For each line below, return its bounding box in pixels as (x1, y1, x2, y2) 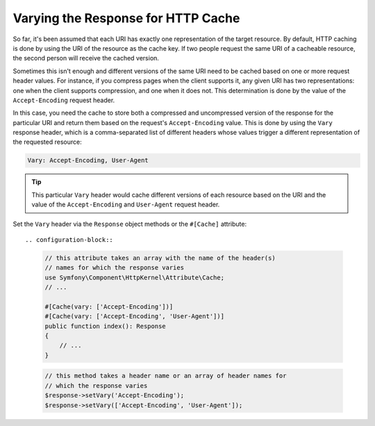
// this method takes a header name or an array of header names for (44, 372, 287, 380)
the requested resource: (12, 138, 83, 146)
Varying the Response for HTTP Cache (12, 10, 240, 26)
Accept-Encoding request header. (12, 96, 115, 104)
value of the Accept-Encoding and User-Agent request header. (31, 200, 220, 208)
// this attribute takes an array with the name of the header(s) (44, 254, 276, 262)
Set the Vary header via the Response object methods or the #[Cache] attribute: (12, 220, 247, 228)
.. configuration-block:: (25, 236, 114, 243)
